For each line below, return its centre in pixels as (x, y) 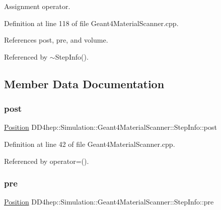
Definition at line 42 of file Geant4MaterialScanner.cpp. (90, 144)
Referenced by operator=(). (47, 161)
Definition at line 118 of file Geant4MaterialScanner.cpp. (91, 23)
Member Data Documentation (84, 83)
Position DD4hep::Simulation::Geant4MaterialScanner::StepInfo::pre (109, 202)
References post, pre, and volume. (56, 40)
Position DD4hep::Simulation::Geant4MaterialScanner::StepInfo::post (111, 127)
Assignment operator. (37, 6)
